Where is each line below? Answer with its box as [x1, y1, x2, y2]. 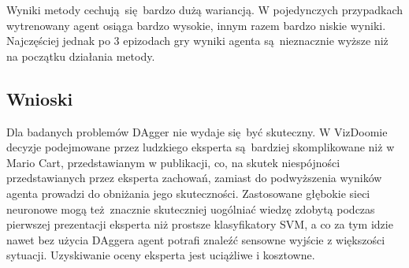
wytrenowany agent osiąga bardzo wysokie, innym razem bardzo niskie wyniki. [6, 17, 386, 33]
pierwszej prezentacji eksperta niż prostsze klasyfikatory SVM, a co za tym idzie [6, 216, 393, 233]
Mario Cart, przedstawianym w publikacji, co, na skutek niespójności [6, 154, 340, 170]
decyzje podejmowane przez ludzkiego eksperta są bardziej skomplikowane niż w [6, 139, 395, 155]
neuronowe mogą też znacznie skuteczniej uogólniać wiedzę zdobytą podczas [6, 200, 375, 217]
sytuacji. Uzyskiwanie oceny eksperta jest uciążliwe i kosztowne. [6, 247, 315, 263]
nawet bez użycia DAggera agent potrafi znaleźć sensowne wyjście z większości [6, 231, 385, 248]
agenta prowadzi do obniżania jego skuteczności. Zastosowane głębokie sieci [6, 184, 370, 201]
